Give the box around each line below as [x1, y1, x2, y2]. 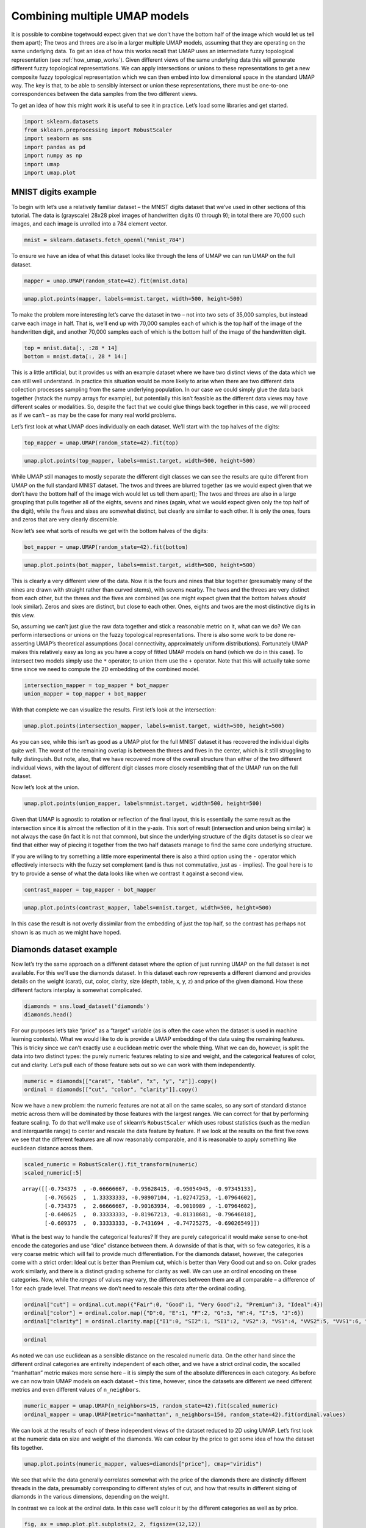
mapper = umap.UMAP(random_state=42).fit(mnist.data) [24, 277, 188, 284]
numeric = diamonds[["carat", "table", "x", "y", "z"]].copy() [24, 1078, 218, 1084]
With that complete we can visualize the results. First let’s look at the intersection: [11, 706, 217, 713]
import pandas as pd [24, 144, 85, 150]
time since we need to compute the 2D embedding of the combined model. [11, 666, 200, 673]
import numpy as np [24, 152, 82, 159]
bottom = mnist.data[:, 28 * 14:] [24, 353, 127, 360]
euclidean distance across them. [11, 1144, 93, 1152]
